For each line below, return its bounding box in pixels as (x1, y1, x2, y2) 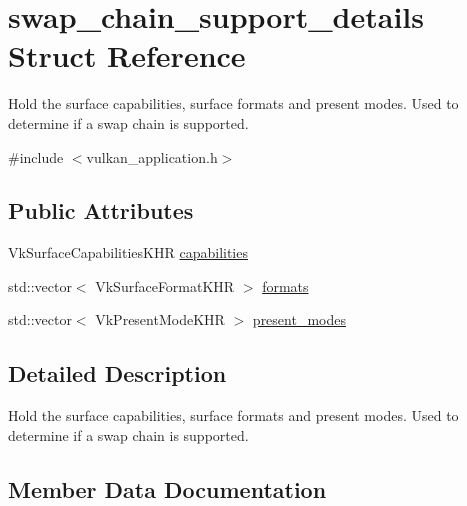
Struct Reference (8, 35, 246, 76)
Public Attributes (8, 195, 194, 226)
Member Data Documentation (8, 473, 327, 504)
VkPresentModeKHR (95, 309, 225, 330)
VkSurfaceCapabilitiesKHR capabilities (8, 242, 248, 263)
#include (8, 146, 64, 167)
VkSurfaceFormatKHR (95, 275, 235, 296)
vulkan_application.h (86, 146, 218, 167)
